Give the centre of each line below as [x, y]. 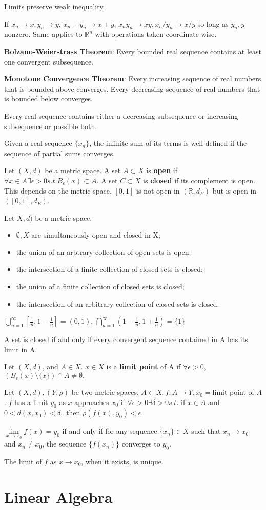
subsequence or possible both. [51, 126]
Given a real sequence [38, 143]
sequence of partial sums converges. [60, 153]
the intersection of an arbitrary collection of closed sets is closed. [118, 303]
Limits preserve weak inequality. [55, 6]
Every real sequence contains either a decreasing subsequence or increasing [121, 115]
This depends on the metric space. [58, 190]
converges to [141, 444]
